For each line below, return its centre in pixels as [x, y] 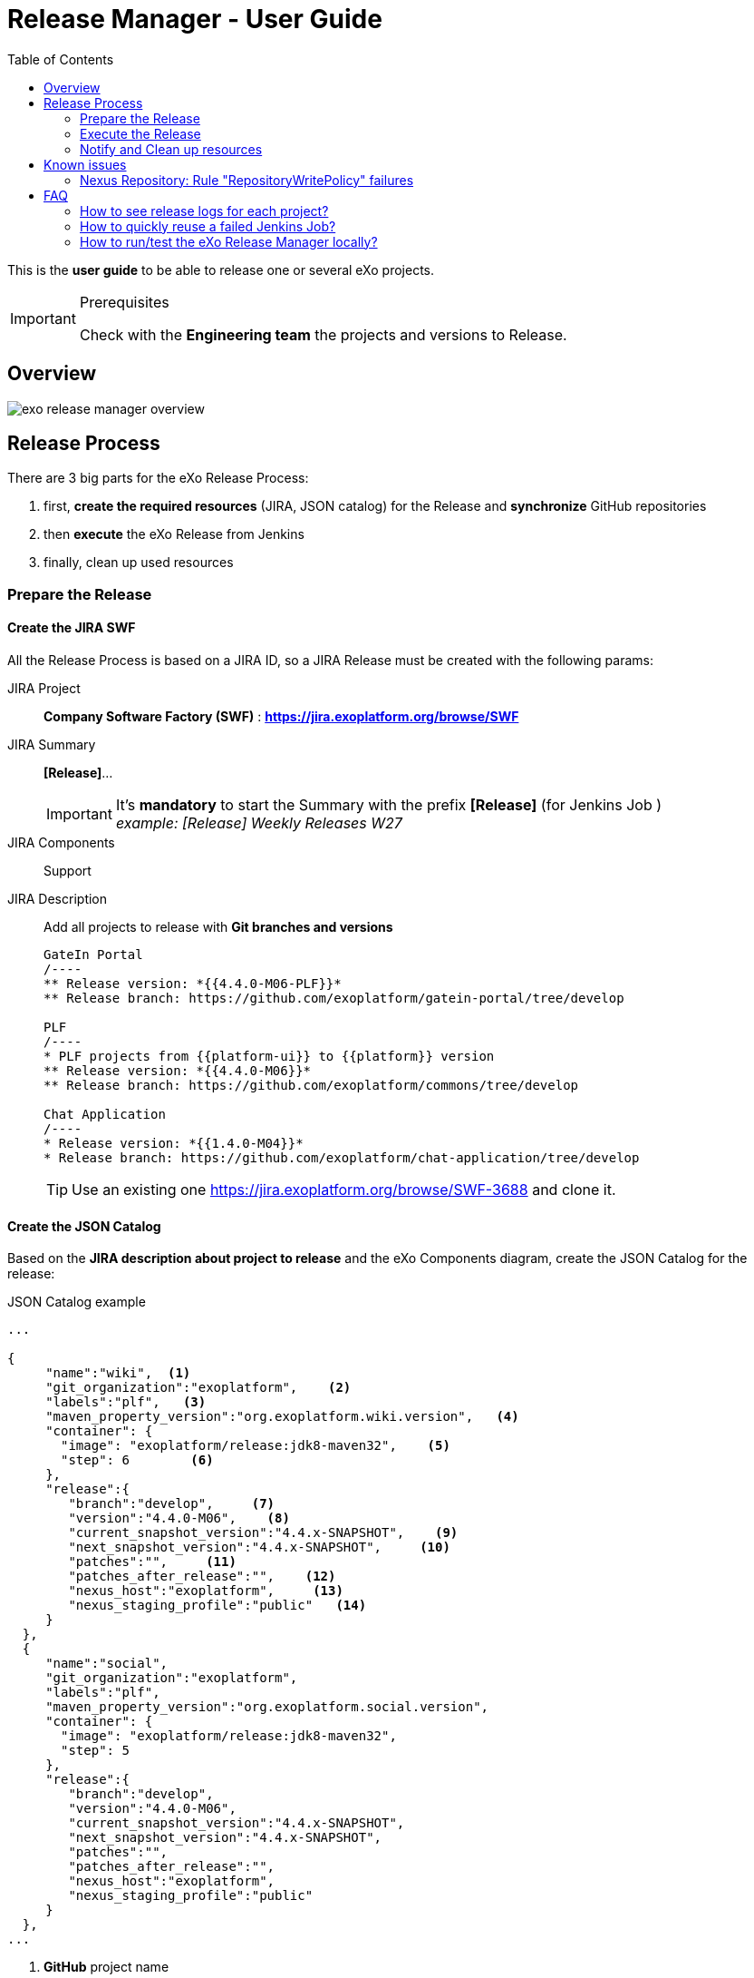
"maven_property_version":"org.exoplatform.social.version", [267, 1707]
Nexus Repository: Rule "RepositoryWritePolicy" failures [247, 180]
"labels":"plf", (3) [126, 1402]
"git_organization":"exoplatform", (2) [198, 1388]
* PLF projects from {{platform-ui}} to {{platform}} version [269, 1057]
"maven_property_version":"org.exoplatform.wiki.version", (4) [282, 1417]
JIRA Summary [52, 745]
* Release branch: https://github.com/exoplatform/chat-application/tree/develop [342, 1158]
